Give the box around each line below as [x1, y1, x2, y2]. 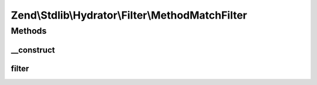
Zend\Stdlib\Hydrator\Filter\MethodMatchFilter [11, 9, 248, 22]
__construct [11, 45, 55, 55]
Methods [11, 26, 47, 36]
